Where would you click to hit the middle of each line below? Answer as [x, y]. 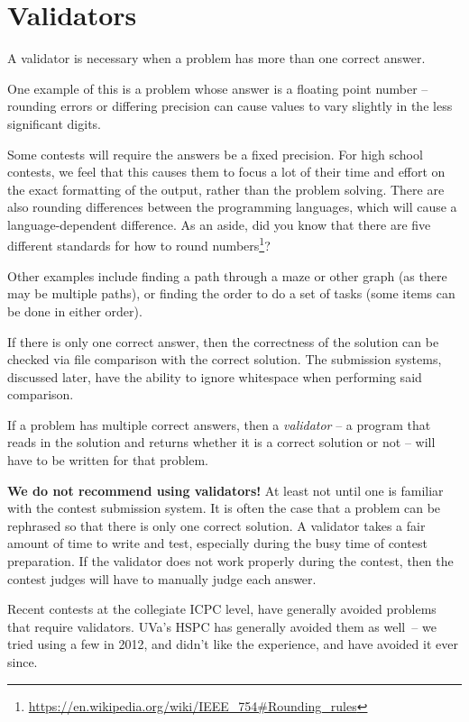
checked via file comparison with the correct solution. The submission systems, [225, 359]
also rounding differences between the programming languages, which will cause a [232, 207]
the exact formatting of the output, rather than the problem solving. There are [226, 189]
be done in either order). [75, 311]
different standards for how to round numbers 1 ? [139, 244]
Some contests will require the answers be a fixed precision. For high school [215, 154]
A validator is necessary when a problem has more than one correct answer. [216, 58]
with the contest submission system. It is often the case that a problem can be [224, 508]
